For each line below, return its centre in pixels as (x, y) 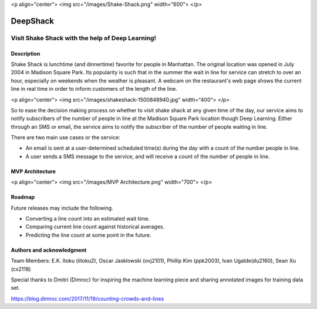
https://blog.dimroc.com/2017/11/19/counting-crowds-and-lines (87, 298)
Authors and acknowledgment (49, 250)
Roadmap (23, 197)
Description (26, 53)
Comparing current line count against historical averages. (95, 227)
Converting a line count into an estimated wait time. (88, 219)
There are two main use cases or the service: (65, 138)
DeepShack (32, 21)
